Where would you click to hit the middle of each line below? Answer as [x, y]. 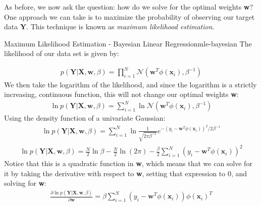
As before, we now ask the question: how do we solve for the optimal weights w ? [129, 7]
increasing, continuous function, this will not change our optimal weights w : [121, 94]
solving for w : [25, 183]
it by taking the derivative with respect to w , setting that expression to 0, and [126, 173]
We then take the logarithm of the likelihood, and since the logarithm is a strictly [130, 84]
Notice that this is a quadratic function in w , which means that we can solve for [128, 163]
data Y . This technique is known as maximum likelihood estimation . [109, 27]
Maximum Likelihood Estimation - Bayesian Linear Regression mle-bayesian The [128, 43]
